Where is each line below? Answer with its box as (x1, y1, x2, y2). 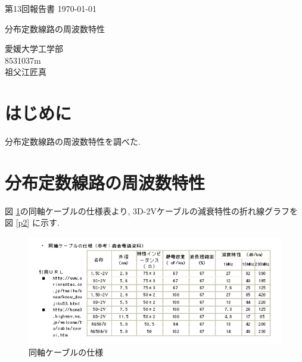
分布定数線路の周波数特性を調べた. (5, 135, 141, 148)
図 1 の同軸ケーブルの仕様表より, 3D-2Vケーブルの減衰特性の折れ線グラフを (5, 204, 298, 217)
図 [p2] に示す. (5, 216, 60, 229)
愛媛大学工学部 (5, 42, 63, 55)
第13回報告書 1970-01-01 (5, 2, 96, 14)
